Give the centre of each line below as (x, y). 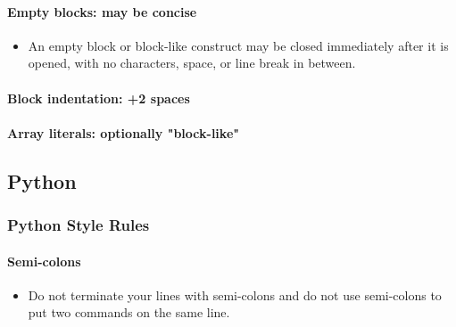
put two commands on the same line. (129, 312)
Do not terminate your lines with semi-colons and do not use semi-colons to (235, 294)
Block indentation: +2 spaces (99, 98)
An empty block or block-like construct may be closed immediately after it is (238, 45)
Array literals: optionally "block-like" (123, 132)
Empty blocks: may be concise (102, 11)
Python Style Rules (79, 225)
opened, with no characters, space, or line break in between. (192, 63)
